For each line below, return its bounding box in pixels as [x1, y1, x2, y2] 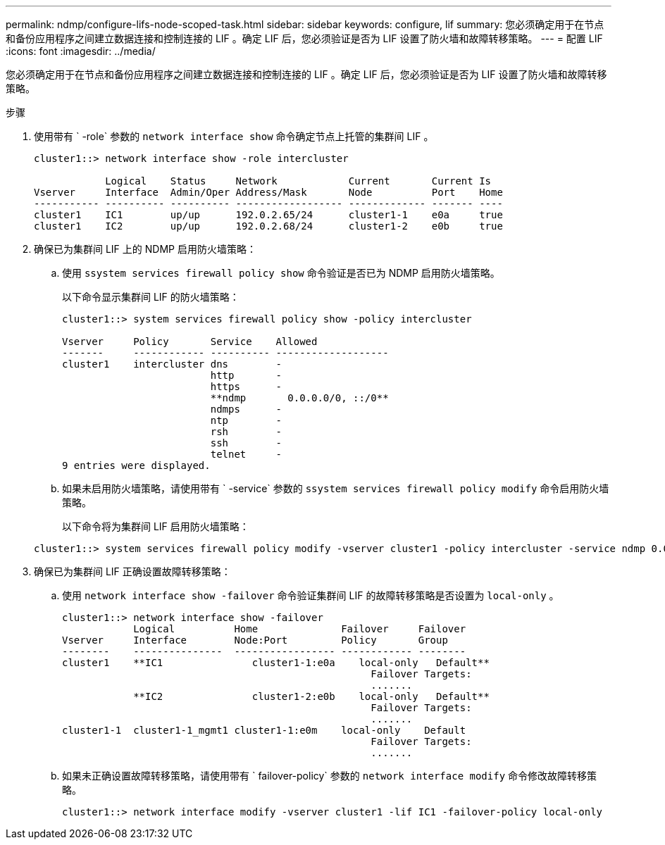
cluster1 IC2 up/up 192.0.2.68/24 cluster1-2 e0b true [34, 220, 503, 232]
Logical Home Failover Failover [133, 623, 466, 634]
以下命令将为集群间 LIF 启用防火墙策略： [62, 520, 249, 532]
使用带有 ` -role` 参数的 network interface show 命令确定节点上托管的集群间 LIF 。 [34, 130, 434, 142]
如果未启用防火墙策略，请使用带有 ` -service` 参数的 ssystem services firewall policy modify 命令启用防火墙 [62, 482, 609, 494]
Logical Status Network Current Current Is [105, 175, 492, 187]
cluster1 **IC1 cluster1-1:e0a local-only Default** [62, 657, 490, 668]
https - [210, 381, 282, 392]
